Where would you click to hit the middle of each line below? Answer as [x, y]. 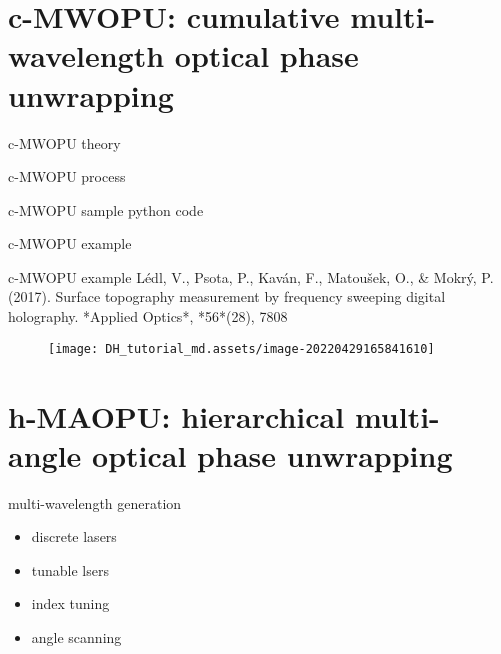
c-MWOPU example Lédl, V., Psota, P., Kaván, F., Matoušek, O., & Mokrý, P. [251, 276]
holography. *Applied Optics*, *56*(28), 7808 [148, 316]
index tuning [70, 603]
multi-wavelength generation [95, 502]
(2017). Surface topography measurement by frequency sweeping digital [227, 296]
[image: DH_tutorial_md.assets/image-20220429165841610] [241, 348]
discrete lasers [74, 536]
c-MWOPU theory [64, 142]
